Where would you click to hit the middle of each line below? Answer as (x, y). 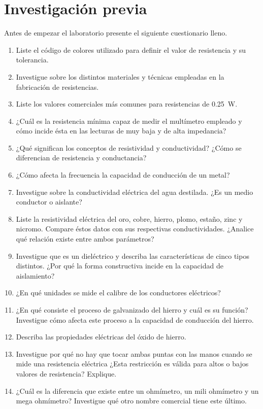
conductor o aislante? (49, 202)
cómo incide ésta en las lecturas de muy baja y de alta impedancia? (121, 131)
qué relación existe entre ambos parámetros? (85, 239)
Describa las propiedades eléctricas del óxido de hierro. (101, 337)
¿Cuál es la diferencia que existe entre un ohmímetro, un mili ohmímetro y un (137, 390)
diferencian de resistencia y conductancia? (81, 158)
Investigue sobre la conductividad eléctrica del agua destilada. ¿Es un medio (135, 192)
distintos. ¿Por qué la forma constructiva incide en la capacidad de (120, 266)
